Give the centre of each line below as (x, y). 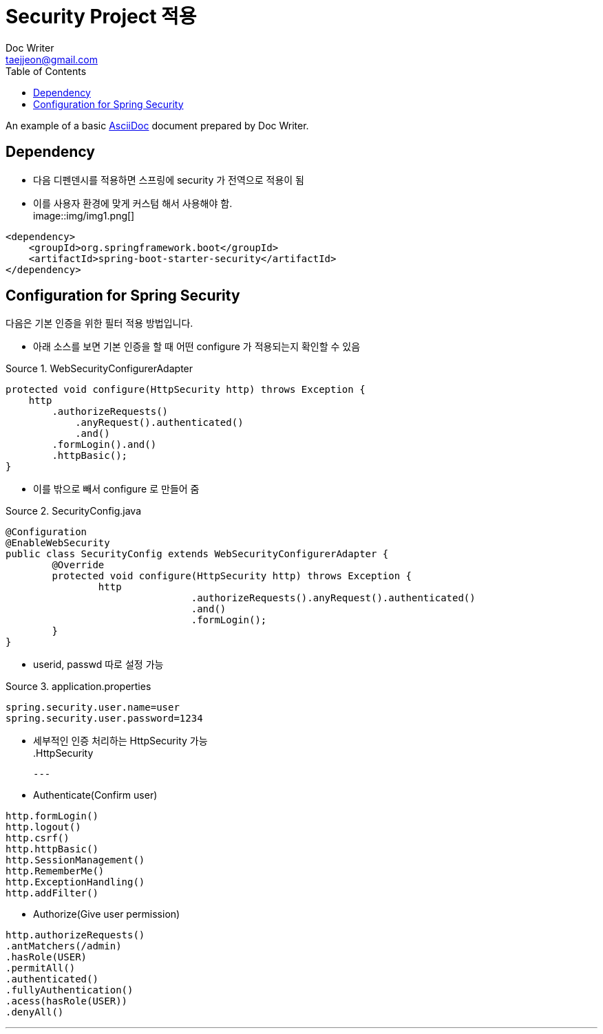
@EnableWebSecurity (58, 543)
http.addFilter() (52, 893)
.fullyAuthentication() (70, 990)
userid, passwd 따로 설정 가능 (98, 665)
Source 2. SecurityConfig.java (74, 511)
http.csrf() (38, 838)
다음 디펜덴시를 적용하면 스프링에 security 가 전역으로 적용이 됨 (169, 180)
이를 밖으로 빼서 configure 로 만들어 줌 (116, 489)
